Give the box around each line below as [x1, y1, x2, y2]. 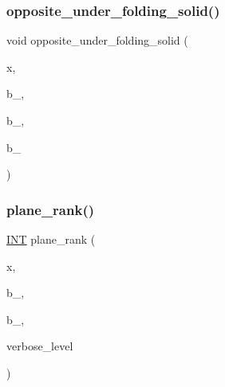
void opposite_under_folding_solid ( [6, 32, 188, 49]
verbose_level [6, 338, 73, 354]
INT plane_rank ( [6, 231, 96, 247]
